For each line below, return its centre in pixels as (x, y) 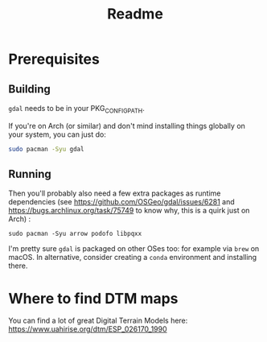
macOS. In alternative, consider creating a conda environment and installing (133, 258)
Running (30, 174)
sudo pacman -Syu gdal (46, 149)
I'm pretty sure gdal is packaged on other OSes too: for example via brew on (134, 249)
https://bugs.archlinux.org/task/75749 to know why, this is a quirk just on (129, 211)
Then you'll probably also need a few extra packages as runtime (115, 193)
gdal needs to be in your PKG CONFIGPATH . (76, 109)
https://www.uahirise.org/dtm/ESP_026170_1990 (88, 329)
